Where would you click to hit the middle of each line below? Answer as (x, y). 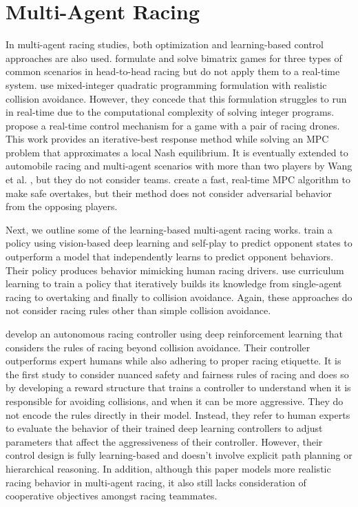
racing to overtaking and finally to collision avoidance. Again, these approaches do (179, 297)
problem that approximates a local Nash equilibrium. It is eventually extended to (177, 152)
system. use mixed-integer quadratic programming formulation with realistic (166, 84)
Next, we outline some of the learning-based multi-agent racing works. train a (169, 229)
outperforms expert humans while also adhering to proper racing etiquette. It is (173, 361)
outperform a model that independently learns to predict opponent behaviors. (170, 257)
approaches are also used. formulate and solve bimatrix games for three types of (174, 58)
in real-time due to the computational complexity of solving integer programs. (170, 112)
